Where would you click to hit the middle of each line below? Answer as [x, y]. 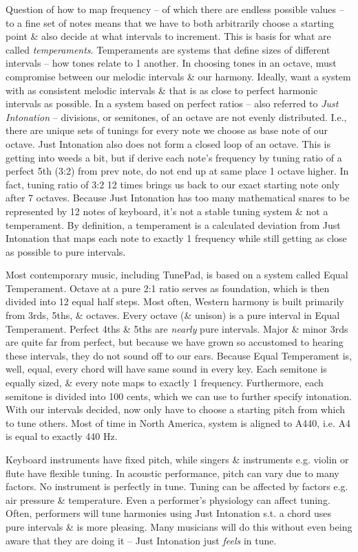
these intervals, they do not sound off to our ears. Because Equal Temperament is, [179, 355]
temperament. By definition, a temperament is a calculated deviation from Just [173, 224]
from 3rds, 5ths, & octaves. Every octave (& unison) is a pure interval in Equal [173, 315]
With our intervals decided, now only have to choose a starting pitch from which [176, 409]
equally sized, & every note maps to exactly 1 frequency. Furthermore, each [165, 383]
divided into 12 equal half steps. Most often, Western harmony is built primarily [175, 301]
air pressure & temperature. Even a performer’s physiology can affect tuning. [168, 499]
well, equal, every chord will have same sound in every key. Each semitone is [166, 369]
